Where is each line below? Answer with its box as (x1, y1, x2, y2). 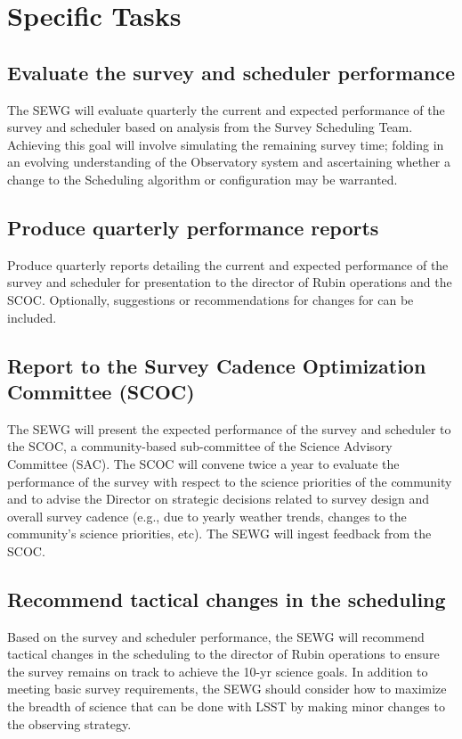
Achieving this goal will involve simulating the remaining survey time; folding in (7, 135, 444, 153)
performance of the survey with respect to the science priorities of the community (7, 472, 452, 490)
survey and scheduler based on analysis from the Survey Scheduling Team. (7, 118, 413, 136)
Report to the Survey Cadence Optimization (7, 351, 426, 379)
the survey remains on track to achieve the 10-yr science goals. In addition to (7, 661, 428, 680)
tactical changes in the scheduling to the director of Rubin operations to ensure (7, 645, 440, 663)
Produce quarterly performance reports (7, 213, 379, 241)
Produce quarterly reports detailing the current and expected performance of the (7, 255, 449, 274)
